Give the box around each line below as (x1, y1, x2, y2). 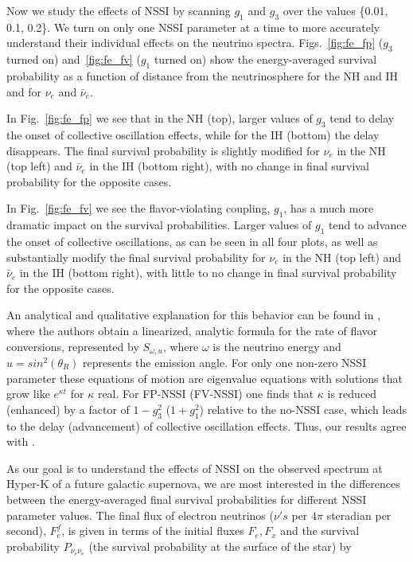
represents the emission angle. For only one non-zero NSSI (83, 353, 367, 370)
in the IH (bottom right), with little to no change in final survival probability (19, 264, 397, 281)
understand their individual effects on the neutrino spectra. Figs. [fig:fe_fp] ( (6, 34, 384, 51)
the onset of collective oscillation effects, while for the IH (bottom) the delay (6, 126, 380, 142)
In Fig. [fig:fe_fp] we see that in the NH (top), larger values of (6, 110, 313, 127)
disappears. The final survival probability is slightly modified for (6, 142, 320, 158)
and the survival (280, 522, 360, 539)
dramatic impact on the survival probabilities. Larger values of (6, 217, 312, 233)
